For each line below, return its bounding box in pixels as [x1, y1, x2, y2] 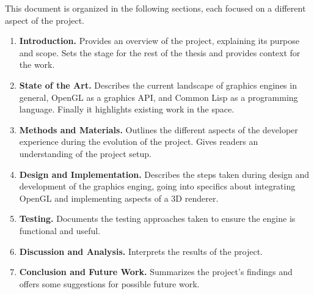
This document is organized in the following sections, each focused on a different [5, 2, 306, 14]
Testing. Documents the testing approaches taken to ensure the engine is [19, 212, 296, 225]
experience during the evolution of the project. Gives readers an [19, 135, 258, 148]
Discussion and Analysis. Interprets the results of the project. [19, 244, 263, 257]
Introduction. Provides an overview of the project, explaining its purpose [19, 34, 300, 47]
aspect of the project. [5, 13, 85, 26]
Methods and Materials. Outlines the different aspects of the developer [19, 123, 298, 136]
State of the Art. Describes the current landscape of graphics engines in [19, 78, 297, 91]
